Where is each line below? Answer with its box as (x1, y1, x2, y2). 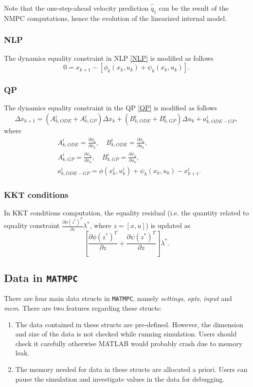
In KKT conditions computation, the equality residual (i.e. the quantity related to (4, 207, 249, 217)
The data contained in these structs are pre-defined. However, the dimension (15, 319, 243, 329)
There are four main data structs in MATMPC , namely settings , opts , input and (4, 293, 232, 303)
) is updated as (145, 220, 191, 230)
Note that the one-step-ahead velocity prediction (4, 3, 149, 13)
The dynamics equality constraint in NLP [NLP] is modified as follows (4, 53, 214, 63)
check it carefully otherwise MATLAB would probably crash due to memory (15, 338, 243, 348)
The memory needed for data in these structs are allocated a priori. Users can (15, 364, 248, 374)
